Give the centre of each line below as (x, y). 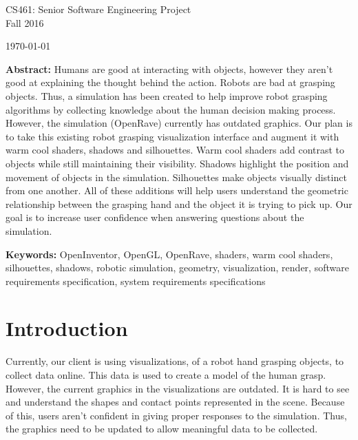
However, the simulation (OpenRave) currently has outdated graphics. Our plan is (179, 123)
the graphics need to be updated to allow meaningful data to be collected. (162, 429)
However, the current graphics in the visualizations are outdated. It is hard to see (178, 388)
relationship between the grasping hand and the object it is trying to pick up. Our (179, 203)
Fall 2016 (25, 22)
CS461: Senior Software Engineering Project (98, 9)
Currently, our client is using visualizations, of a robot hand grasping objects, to (175, 361)
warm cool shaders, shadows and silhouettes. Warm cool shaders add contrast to (175, 150)
